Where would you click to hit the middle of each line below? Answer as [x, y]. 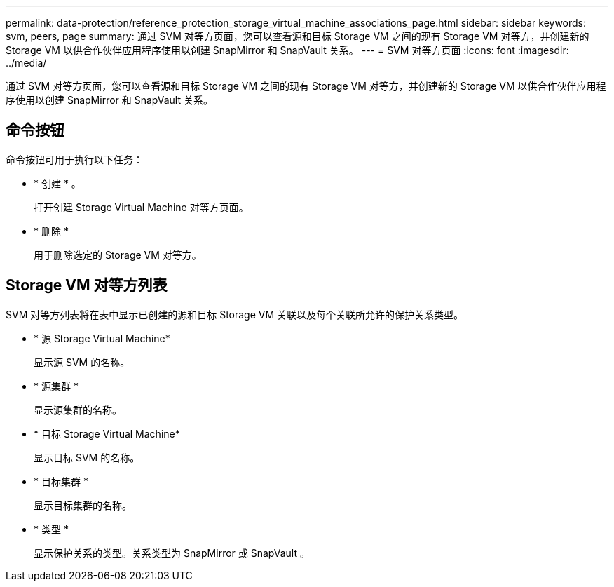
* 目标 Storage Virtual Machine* [107, 433]
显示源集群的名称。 [78, 410]
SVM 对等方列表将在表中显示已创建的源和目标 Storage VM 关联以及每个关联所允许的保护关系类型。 [235, 314]
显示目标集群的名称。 [83, 505]
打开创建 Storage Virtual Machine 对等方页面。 [141, 207]
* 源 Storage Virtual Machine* [102, 338]
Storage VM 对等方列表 [87, 285]
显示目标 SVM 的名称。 [87, 457]
